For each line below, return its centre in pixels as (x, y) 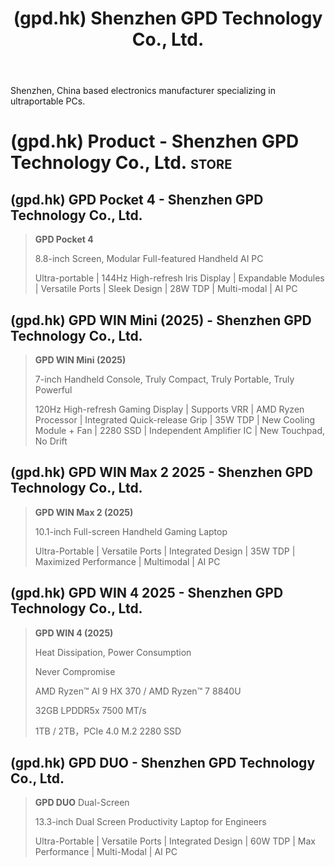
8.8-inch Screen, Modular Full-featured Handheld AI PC (149, 259)
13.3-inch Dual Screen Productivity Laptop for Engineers (150, 822)
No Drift (51, 441)
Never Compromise (75, 671)
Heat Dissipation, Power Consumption (113, 652)
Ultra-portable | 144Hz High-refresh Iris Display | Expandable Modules (179, 278)
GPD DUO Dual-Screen (82, 803)
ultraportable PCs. (48, 101)
